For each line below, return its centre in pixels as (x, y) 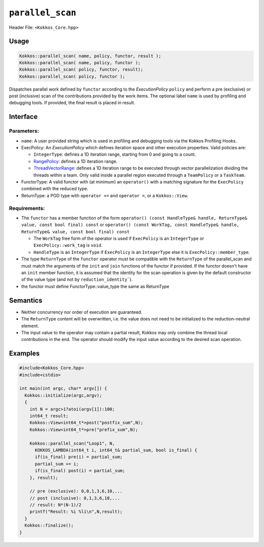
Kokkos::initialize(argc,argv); (63, 395)
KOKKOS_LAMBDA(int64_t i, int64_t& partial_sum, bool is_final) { (116, 450)
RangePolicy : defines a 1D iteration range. (75, 161)
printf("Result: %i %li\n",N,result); (76, 512)
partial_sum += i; (57, 464)
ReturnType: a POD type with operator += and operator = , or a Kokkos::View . (105, 195)
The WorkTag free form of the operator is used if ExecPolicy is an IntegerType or (119, 239)
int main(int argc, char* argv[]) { (63, 388)
